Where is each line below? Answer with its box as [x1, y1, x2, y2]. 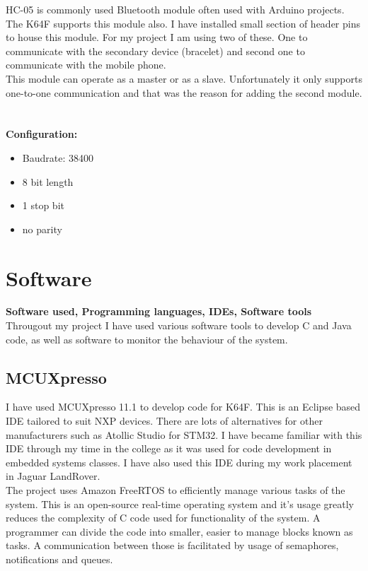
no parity [22, 221, 62, 236]
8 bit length [22, 174, 74, 189]
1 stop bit [22, 198, 64, 213]
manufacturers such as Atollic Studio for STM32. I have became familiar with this [6, 427, 362, 442]
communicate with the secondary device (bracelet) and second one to [6, 43, 305, 58]
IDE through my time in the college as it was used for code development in [6, 441, 332, 456]
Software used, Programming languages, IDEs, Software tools [6, 304, 312, 319]
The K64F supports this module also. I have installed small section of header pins [6, 16, 360, 30]
